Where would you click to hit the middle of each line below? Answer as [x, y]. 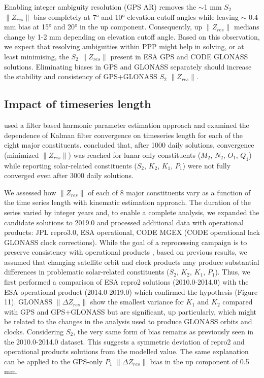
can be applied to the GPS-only [53, 361]
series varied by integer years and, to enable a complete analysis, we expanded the [132, 212]
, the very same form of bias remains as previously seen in [163, 332]
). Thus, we [233, 272]
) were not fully [207, 165]
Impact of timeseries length [78, 104]
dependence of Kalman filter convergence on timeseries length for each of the [124, 135]
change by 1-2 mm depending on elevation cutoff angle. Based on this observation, [132, 36]
